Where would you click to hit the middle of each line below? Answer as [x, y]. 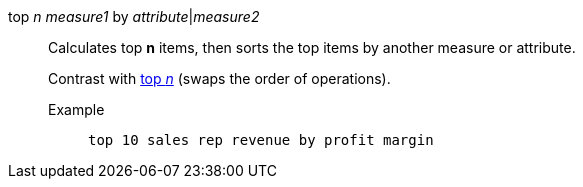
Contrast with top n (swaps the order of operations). [219, 78]
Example [76, 109]
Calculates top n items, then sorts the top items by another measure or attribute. [312, 47]
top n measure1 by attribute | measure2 [134, 16]
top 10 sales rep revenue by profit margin [261, 140]
